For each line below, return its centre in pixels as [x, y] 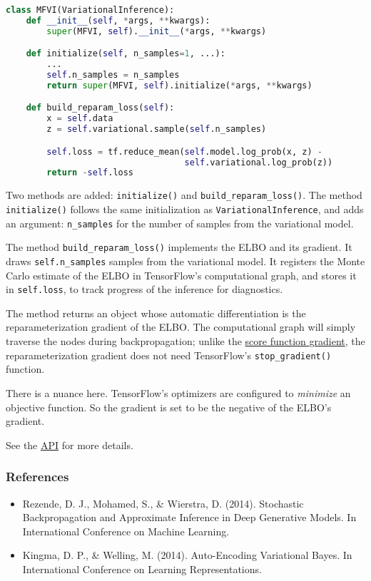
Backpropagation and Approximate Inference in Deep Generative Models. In [189, 517]
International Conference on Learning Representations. [142, 569]
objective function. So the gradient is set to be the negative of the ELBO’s [169, 407]
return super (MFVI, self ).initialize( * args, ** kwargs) [179, 85]
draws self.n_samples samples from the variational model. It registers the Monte [185, 261]
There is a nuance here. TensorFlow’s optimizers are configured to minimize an [178, 392]
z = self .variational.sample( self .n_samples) [157, 129]
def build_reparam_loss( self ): [100, 108]
